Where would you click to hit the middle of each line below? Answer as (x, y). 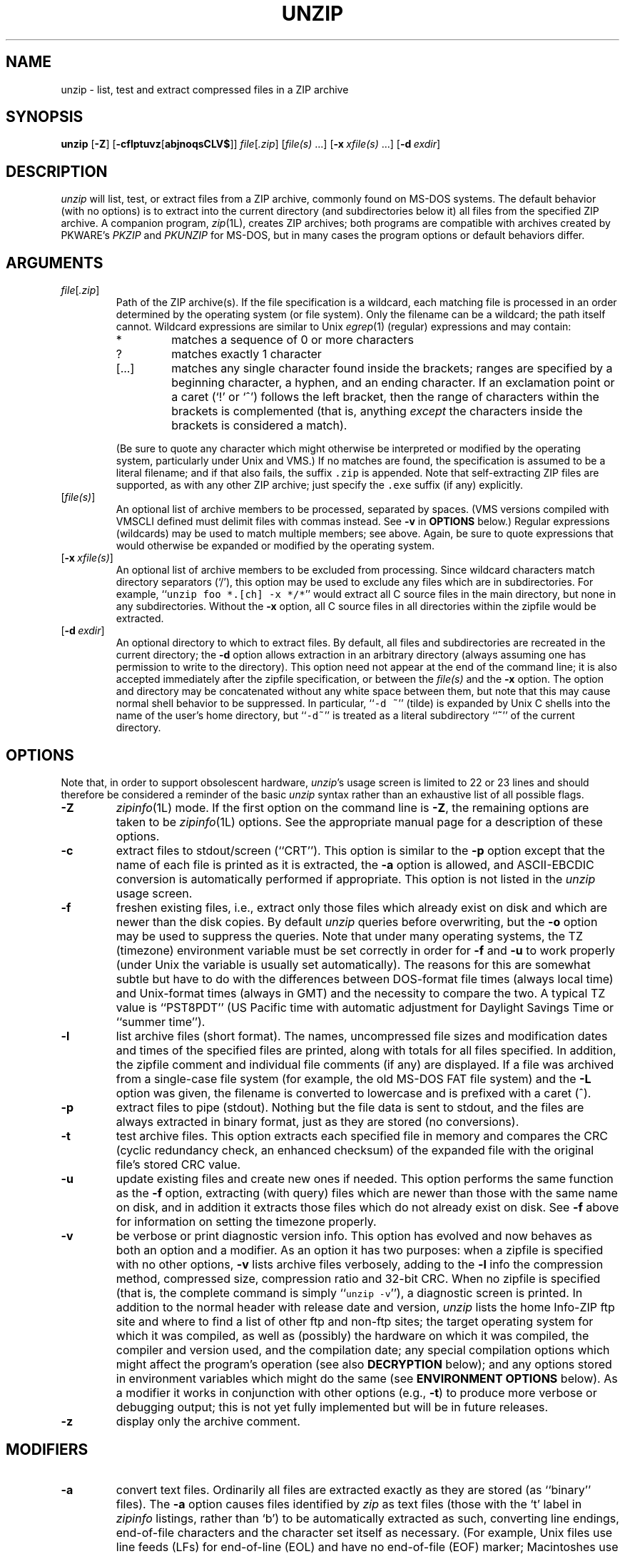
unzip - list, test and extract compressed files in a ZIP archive (205, 89)
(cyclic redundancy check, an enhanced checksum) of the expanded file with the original (355, 1150)
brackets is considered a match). (259, 426)
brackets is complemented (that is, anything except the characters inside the (377, 411)
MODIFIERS (47, 1450)
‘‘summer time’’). (161, 1021)
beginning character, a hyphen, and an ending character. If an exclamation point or (393, 383)
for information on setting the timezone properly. (246, 1221)
